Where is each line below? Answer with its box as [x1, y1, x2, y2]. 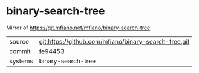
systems [9, 57, 33, 65]
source [9, 37, 29, 45]
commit [9, 47, 31, 55]
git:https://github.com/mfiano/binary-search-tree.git [39, 37, 190, 45]
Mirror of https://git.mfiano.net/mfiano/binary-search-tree [6, 24, 151, 31]
